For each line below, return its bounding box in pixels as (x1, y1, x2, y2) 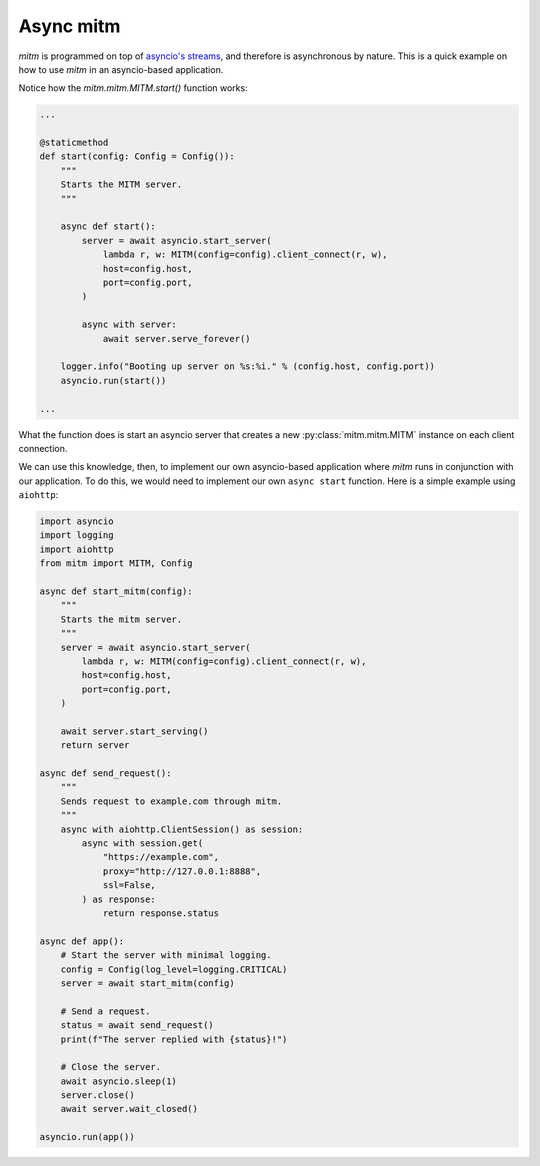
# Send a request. (60, 1005, 151, 1017)
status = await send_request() (60, 1020, 214, 1031)
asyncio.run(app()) (39, 1131, 135, 1143)
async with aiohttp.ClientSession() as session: (60, 823, 304, 835)
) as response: (81, 893, 157, 905)
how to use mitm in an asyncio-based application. (18, 63, 224, 75)
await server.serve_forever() (102, 333, 251, 344)
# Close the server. (60, 1061, 162, 1073)
